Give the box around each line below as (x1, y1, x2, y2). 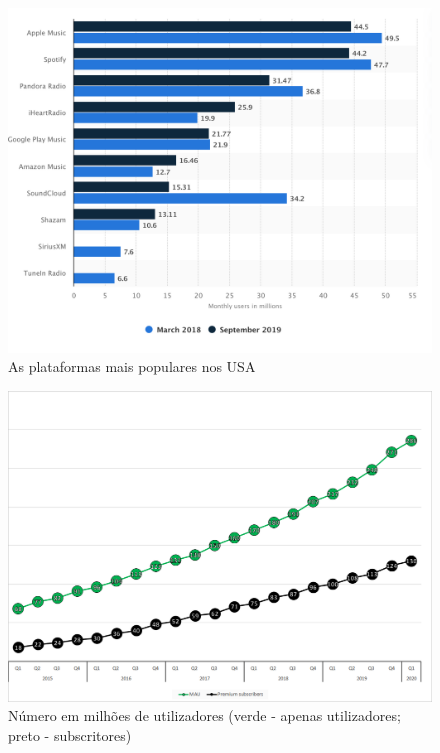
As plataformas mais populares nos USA (8, 356, 256, 377)
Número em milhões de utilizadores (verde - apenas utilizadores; (8, 705, 401, 726)
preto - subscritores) (8, 724, 132, 745)
